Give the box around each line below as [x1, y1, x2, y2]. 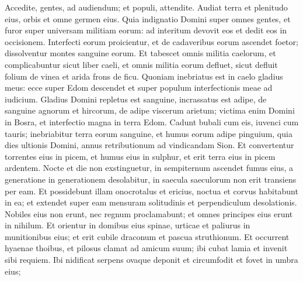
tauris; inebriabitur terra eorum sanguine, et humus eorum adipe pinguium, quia [5, 127, 292, 139]
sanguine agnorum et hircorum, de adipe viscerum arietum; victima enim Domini [5, 104, 295, 116]
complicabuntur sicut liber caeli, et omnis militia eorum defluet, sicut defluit [5, 58, 278, 70]
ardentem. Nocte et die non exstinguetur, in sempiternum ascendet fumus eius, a [5, 162, 293, 174]
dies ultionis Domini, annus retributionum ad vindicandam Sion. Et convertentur [5, 139, 294, 151]
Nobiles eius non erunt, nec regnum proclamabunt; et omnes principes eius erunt [5, 207, 293, 220]
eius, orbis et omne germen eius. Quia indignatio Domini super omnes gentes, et [5, 12, 291, 25]
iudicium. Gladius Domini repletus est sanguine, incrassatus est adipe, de [5, 92, 267, 105]
